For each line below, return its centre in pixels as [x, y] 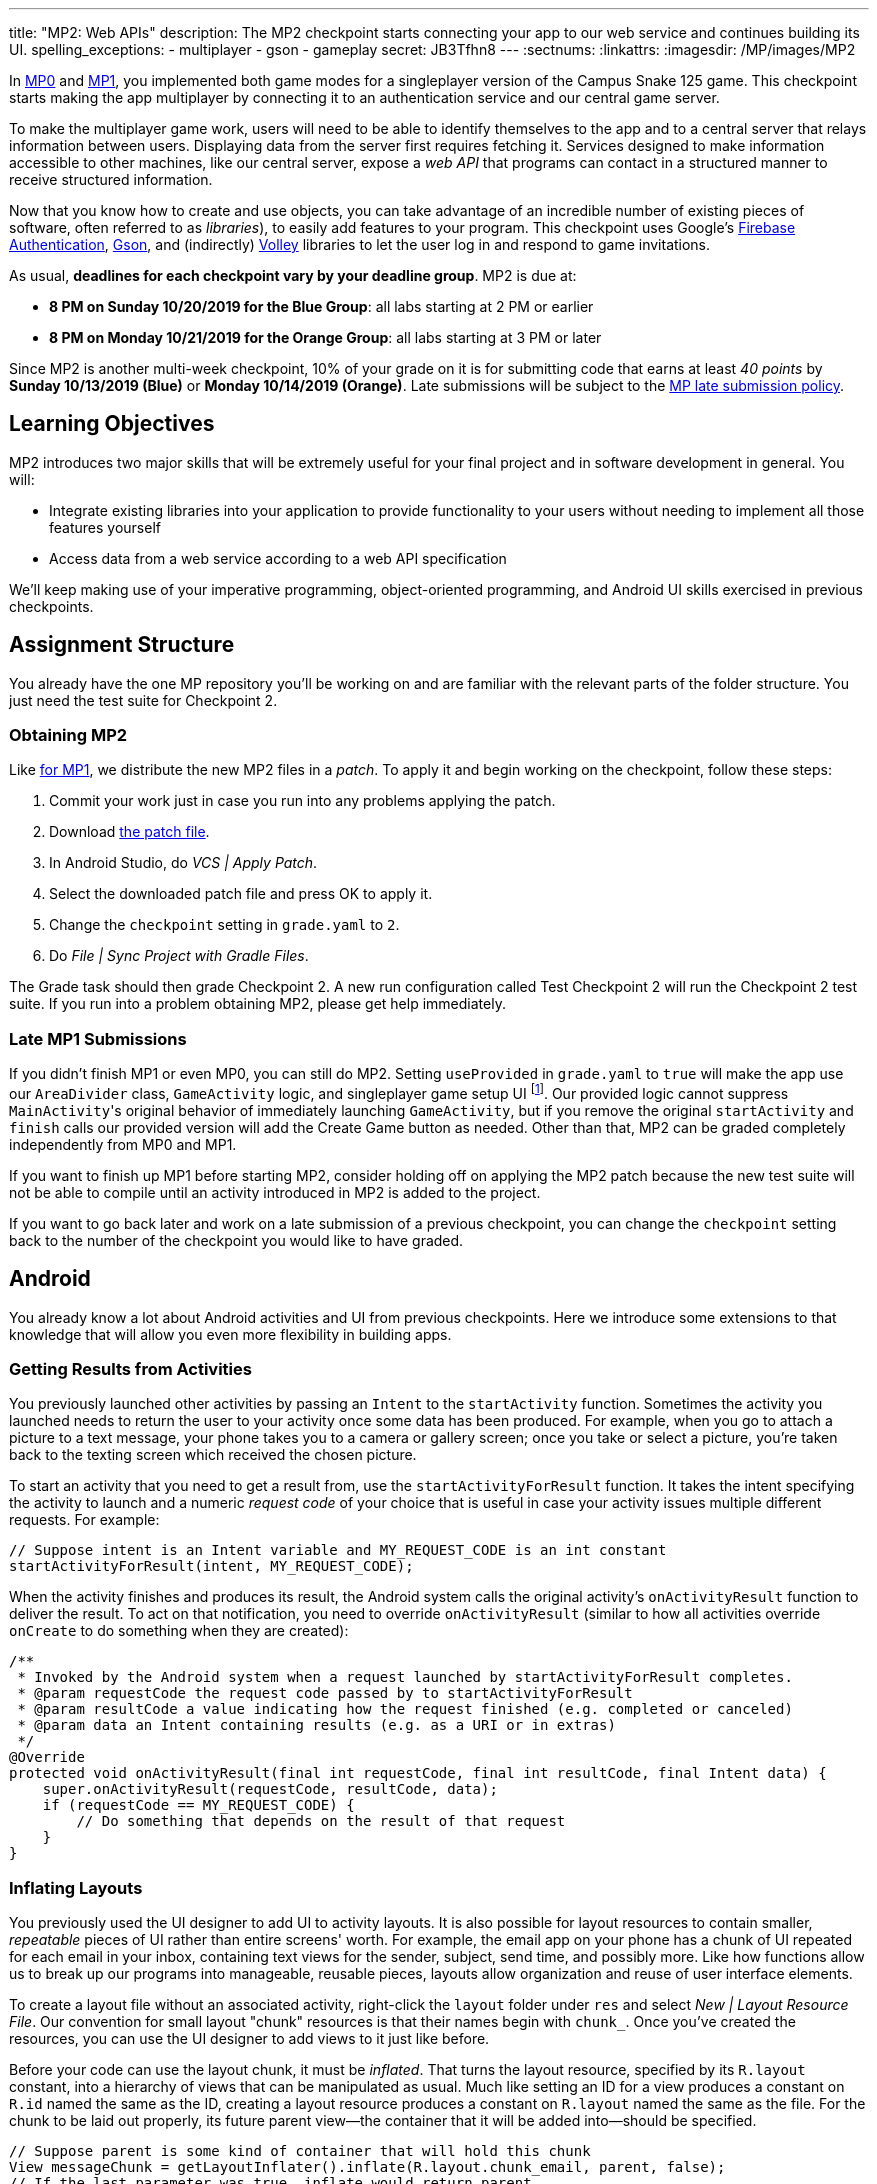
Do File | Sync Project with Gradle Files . [179, 956]
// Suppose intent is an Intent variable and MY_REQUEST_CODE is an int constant [338, 1550]
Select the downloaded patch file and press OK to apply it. [241, 894]
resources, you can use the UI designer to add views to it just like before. [249, 2039]
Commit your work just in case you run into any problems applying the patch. [302, 801]
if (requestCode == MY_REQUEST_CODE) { [198, 1805]
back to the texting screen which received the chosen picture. [213, 1455]
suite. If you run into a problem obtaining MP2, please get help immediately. [257, 1004]
